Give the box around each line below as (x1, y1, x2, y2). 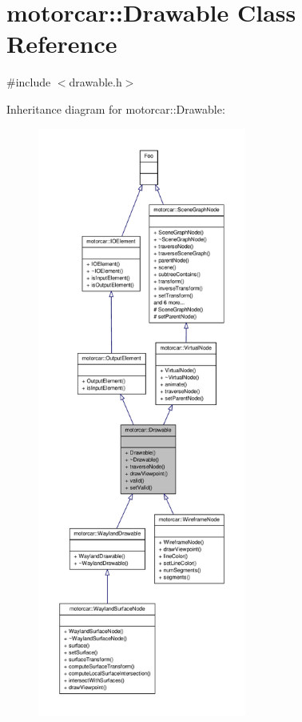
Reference (6, 27, 117, 60)
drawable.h (69, 74, 122, 90)
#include (6, 74, 51, 90)
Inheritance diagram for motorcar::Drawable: (6, 100, 225, 117)
